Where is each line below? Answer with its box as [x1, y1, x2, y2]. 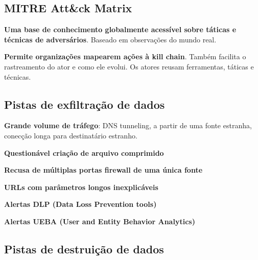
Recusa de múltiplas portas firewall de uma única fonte [4, 164, 203, 175]
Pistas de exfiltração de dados [4, 96, 165, 112]
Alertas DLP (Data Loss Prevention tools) [4, 199, 157, 209]
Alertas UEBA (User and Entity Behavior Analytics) [4, 216, 195, 226]
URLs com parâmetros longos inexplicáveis [4, 181, 158, 192]
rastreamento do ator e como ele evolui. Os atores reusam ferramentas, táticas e [4, 61, 254, 72]
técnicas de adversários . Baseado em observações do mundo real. [4, 34, 217, 44]
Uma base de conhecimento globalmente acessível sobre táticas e [4, 24, 237, 35]
